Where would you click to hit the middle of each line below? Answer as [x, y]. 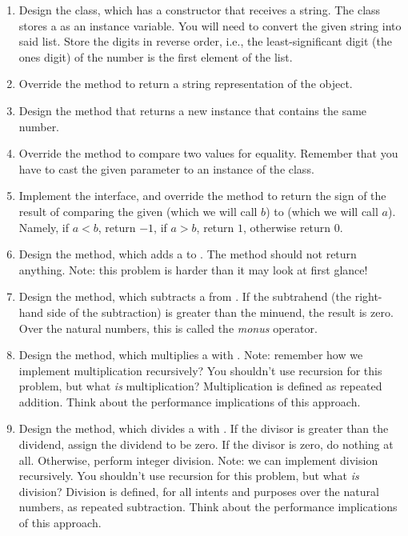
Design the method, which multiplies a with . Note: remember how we [191, 355]
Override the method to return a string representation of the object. [186, 84]
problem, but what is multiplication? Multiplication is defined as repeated [200, 386]
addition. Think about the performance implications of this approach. [190, 401]
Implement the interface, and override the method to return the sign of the [202, 196]
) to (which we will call [322, 211]
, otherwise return [287, 227]
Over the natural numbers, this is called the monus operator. [168, 328]
